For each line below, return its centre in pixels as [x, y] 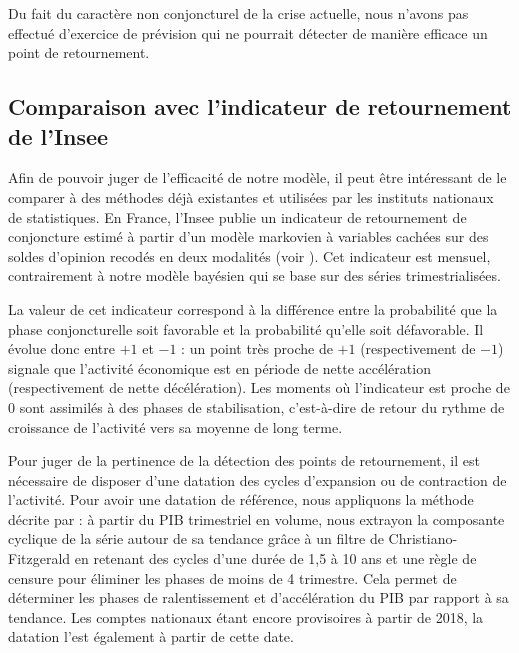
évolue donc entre [61, 348]
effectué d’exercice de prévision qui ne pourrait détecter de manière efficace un [248, 32]
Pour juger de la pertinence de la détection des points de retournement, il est [244, 460]
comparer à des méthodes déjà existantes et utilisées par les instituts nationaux [251, 196]
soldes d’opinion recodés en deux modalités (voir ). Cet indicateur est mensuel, [249, 255]
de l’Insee [58, 135]
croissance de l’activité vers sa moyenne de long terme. [175, 426]
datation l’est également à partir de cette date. [151, 636]
